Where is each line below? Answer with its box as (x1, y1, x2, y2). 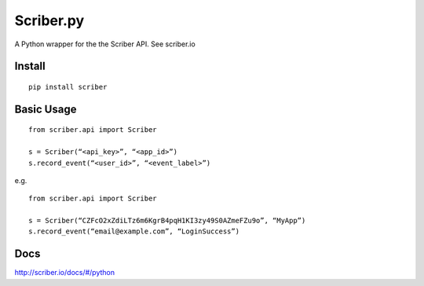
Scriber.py (14, 12, 85, 29)
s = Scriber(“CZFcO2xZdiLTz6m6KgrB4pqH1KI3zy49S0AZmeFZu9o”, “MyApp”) (28, 216, 306, 225)
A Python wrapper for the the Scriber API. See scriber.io (14, 39, 196, 49)
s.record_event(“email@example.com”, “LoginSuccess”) (28, 227, 239, 236)
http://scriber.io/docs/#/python (14, 268, 115, 277)
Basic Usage (14, 102, 77, 115)
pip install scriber (28, 82, 108, 91)
